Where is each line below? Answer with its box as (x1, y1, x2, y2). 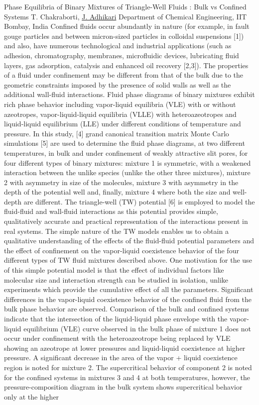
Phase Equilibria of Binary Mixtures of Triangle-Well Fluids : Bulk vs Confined (4, 1, 247, 11)
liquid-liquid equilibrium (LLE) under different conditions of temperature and (4, 118, 241, 129)
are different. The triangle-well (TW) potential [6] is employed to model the (23, 196, 255, 206)
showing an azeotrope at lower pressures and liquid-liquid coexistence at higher (4, 342, 246, 353)
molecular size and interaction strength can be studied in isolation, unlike (4, 274, 229, 285)
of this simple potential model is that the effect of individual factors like (4, 265, 224, 275)
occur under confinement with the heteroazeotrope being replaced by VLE (4, 333, 231, 343)
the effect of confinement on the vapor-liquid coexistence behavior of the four (4, 245, 239, 255)
